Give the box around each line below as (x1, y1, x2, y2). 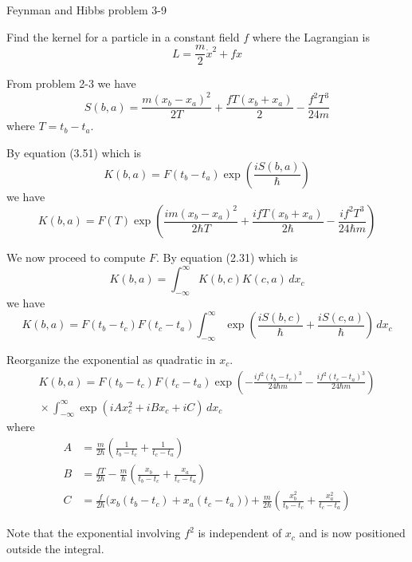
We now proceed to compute (6, 249, 146, 266)
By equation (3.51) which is (6, 144, 142, 160)
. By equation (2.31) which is (155, 249, 298, 266)
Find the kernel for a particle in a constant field (6, 28, 240, 45)
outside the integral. (6, 540, 104, 556)
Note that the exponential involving (6, 524, 181, 541)
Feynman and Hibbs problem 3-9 (6, 2, 167, 18)
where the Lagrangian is (252, 28, 371, 45)
